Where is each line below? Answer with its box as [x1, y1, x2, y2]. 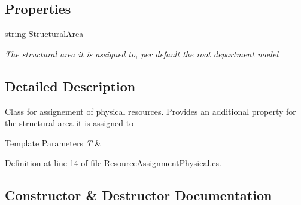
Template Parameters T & [5, 136, 102, 149]
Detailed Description [5, 77, 136, 95]
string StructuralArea [5, 27, 84, 40]
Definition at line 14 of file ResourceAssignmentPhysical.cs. [5, 157, 221, 169]
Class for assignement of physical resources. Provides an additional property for [5, 105, 296, 117]
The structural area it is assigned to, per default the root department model [5, 47, 278, 60]
